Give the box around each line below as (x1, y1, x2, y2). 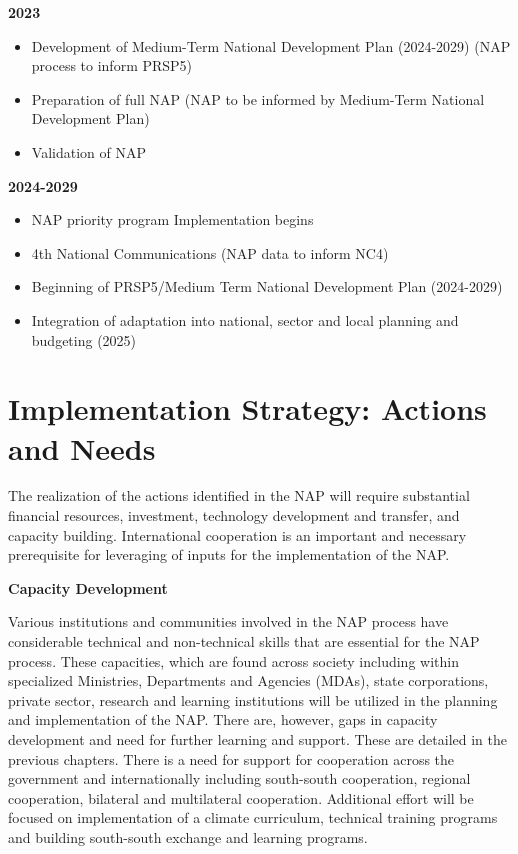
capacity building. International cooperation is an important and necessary (8, 524, 467, 545)
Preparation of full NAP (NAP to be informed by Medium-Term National (31, 88, 485, 109)
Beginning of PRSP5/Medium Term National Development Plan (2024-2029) (31, 276, 503, 297)
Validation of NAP (31, 141, 146, 162)
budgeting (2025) (31, 329, 137, 350)
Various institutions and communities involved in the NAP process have (8, 611, 449, 632)
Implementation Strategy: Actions (8, 388, 487, 429)
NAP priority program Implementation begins (31, 209, 314, 230)
